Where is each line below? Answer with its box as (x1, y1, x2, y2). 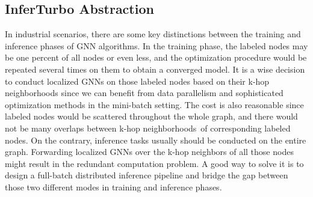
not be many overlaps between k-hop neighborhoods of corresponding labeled (5, 121, 291, 134)
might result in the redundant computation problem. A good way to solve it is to (5, 157, 304, 169)
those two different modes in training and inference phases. (5, 180, 222, 193)
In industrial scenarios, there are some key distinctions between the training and (5, 28, 301, 40)
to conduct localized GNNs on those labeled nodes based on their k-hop (5, 74, 270, 87)
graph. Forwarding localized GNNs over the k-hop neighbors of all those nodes (5, 145, 294, 158)
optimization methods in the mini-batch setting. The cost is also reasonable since (5, 98, 304, 111)
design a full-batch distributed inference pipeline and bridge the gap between (5, 169, 288, 181)
